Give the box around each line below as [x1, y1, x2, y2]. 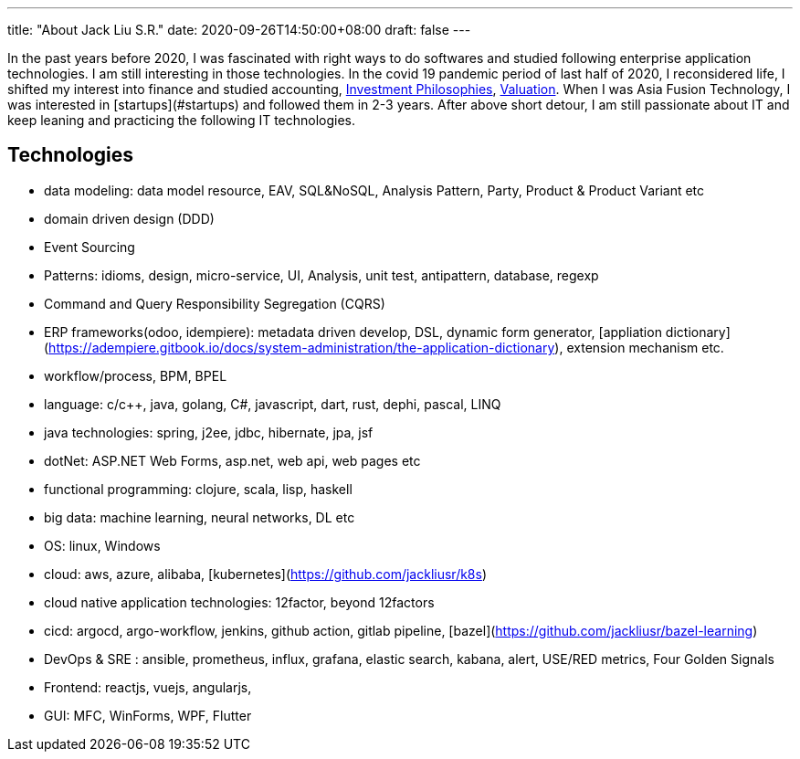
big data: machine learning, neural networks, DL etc [44, 509, 355, 525]
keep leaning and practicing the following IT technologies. [7, 112, 356, 128]
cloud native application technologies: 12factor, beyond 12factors [44, 594, 435, 610]
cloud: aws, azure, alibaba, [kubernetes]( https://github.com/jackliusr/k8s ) [44, 565, 488, 582]
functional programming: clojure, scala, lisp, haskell [44, 480, 353, 497]
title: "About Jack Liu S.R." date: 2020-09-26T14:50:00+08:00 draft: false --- [7, 22, 471, 37]
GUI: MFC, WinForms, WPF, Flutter [44, 707, 252, 723]
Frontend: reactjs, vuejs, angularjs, [44, 679, 252, 695]
